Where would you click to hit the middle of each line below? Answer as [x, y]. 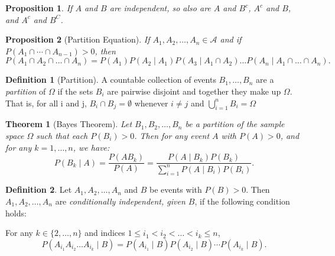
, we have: [91, 147]
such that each [62, 135]
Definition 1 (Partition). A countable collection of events [111, 80]
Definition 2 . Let [39, 189]
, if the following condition [242, 201]
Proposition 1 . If [39, 8]
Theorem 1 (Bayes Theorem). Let [69, 124]
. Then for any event [172, 135]
